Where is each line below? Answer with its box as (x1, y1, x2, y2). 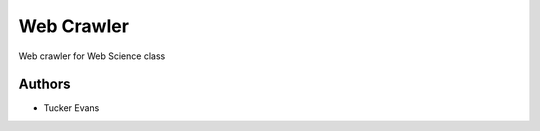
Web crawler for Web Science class (18, 50, 166, 62)
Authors (18, 76, 71, 93)
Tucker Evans (43, 102, 100, 114)
